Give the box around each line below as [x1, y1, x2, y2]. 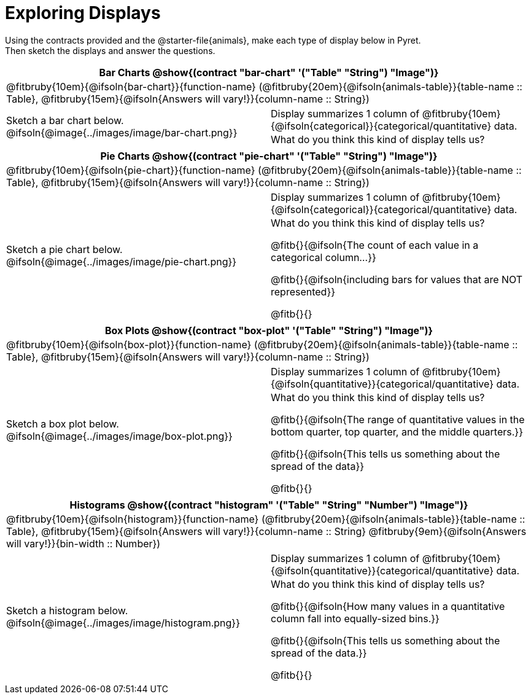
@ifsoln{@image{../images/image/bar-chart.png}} [6, 126, 238, 139]
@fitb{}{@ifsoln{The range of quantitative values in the [271, 413, 525, 426]
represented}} [271, 285, 336, 298]
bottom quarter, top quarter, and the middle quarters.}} [271, 425, 523, 438]
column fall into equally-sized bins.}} [271, 612, 440, 625]
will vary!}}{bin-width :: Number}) [6, 537, 161, 550]
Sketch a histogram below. [6, 604, 128, 617]
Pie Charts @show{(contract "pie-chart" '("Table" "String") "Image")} [100, 149, 438, 162]
